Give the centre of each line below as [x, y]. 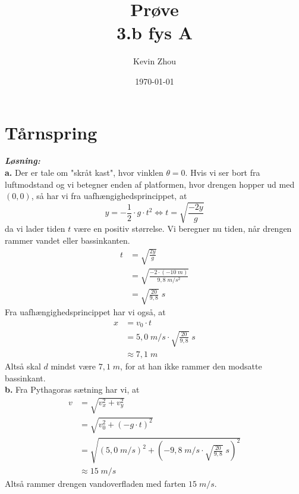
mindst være [73, 366]
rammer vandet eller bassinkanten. [67, 240]
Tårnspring [51, 132]
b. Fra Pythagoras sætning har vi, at [72, 389]
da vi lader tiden [35, 229]
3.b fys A [155, 32]
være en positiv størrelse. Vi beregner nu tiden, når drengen [182, 229]
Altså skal [23, 366]
